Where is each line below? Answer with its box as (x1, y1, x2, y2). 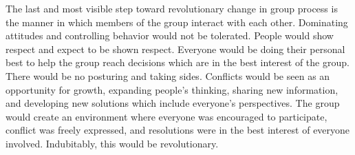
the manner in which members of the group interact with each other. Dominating (6, 14, 348, 29)
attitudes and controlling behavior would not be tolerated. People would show (6, 28, 334, 43)
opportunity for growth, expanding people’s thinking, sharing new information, (6, 82, 338, 96)
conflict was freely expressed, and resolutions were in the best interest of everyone (6, 123, 350, 137)
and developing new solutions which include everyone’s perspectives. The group (6, 96, 340, 110)
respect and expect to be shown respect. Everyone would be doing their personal (6, 41, 345, 56)
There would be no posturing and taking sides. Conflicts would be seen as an (6, 68, 330, 83)
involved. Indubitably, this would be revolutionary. (6, 136, 219, 150)
